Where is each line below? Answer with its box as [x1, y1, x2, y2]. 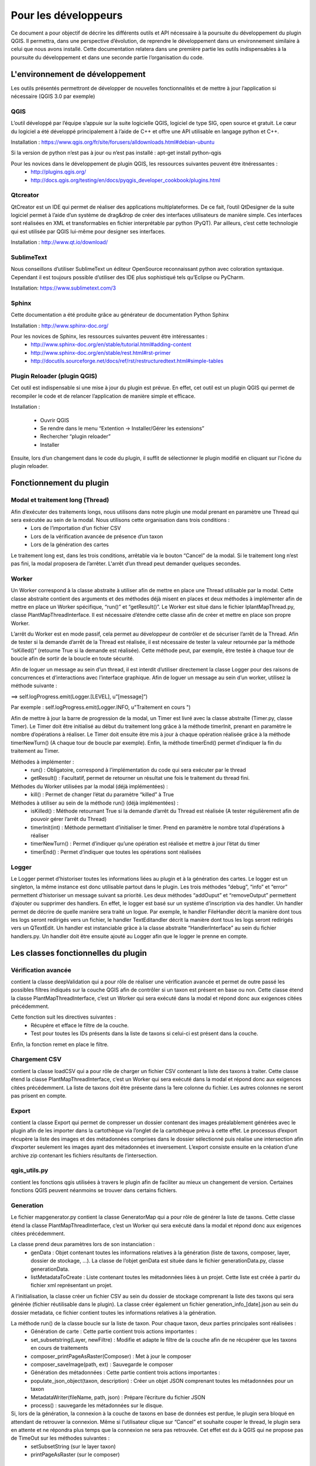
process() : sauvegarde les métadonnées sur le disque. [30, 1401, 164, 1409]
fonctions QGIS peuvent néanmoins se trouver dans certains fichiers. [11, 1187, 178, 1194]
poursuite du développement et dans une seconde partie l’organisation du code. [11, 53, 204, 61]
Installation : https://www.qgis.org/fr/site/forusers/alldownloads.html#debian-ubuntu [11, 138, 215, 145]
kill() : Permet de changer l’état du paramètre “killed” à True [30, 791, 174, 798]
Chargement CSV [11, 1056, 61, 1064]
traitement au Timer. [11, 748, 60, 755]
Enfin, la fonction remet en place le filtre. [11, 1041, 109, 1048]
